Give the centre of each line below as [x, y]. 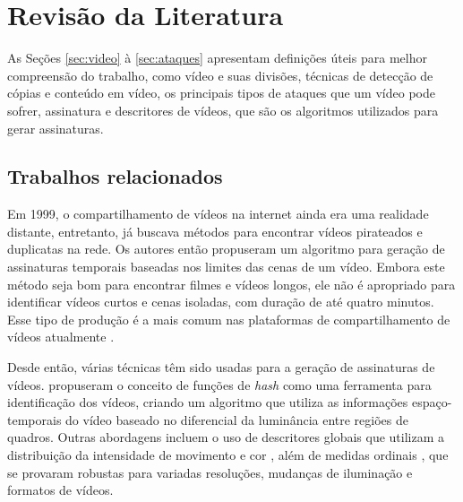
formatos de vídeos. [60, 490]
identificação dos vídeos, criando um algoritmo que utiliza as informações [208, 402]
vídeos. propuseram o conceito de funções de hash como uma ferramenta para [219, 384]
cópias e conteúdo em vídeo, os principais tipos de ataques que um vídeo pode [221, 93]
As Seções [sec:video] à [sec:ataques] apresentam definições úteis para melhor [217, 58]
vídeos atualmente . [61, 337]
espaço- [432, 402]
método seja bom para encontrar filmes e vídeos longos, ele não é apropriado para [231, 284]
